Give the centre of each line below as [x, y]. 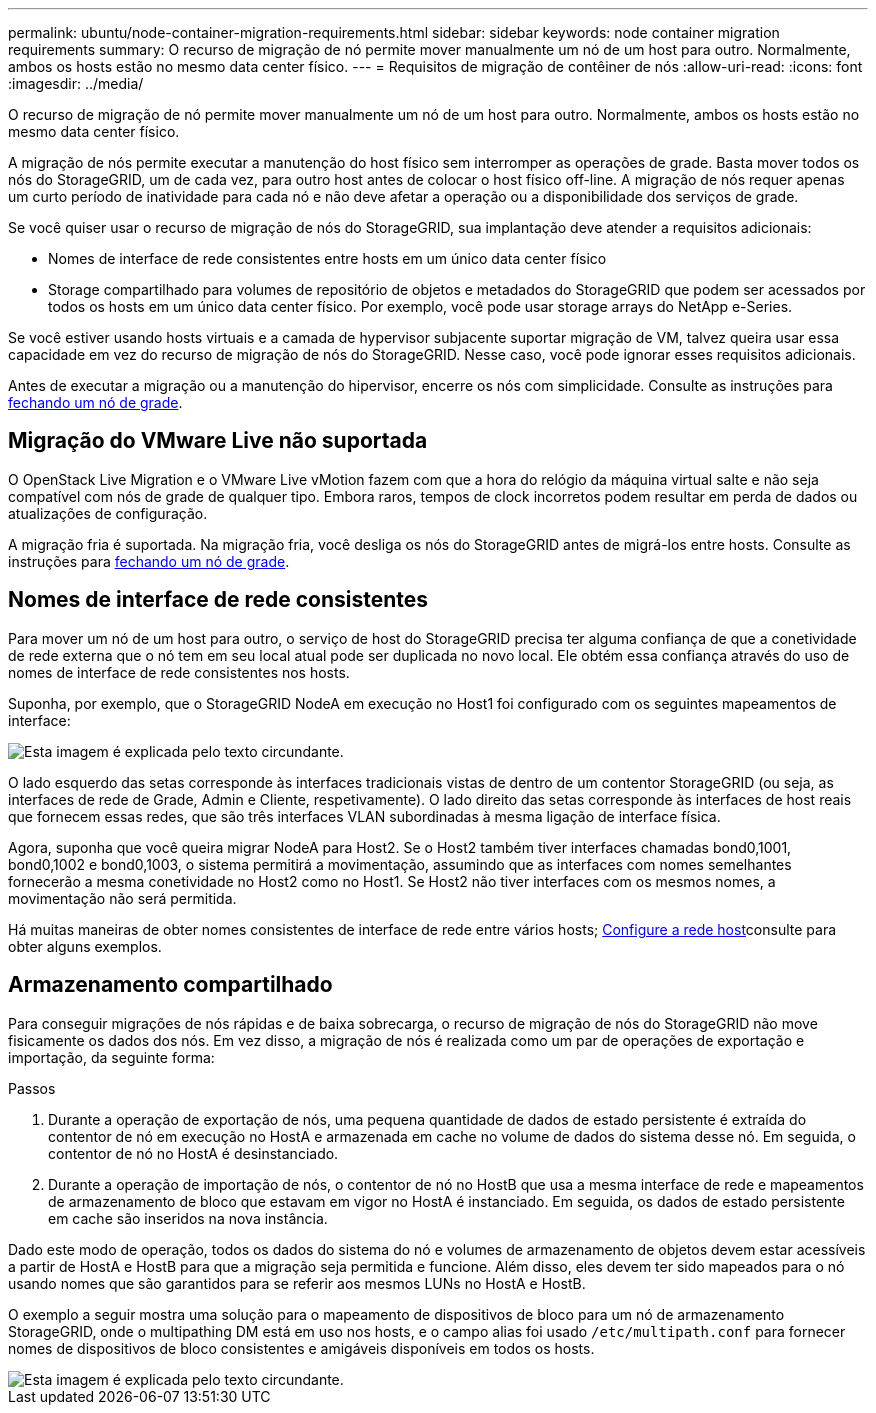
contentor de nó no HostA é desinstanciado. [193, 1153]
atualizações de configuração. [108, 513]
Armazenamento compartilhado [170, 985]
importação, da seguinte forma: [111, 1057]
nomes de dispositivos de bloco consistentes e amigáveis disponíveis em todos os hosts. [301, 1348]
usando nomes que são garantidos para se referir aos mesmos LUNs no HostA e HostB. [297, 1283]
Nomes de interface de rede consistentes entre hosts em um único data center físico [327, 258]
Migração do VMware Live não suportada [218, 441]
